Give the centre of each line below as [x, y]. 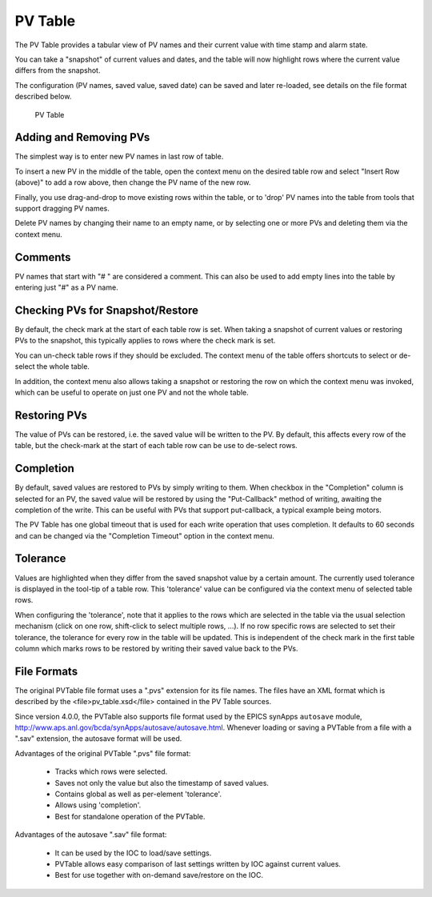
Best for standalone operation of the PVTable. [130, 816]
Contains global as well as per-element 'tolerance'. [138, 794]
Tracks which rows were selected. [111, 771]
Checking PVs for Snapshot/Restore [107, 310]
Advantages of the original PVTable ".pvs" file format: [103, 753]
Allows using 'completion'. [98, 805]
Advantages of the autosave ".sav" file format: [91, 835]
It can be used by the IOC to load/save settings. [133, 853]
